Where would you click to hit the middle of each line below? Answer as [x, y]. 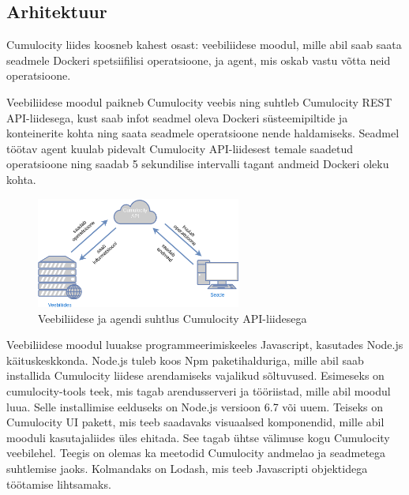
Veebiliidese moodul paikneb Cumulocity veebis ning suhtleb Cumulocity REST [199, 101]
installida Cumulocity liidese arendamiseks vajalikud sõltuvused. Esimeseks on [195, 375]
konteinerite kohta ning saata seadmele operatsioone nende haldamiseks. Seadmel [203, 133]
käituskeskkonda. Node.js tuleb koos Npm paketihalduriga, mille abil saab [185, 360]
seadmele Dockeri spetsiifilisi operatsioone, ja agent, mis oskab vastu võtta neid [199, 60]
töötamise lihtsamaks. [59, 484]
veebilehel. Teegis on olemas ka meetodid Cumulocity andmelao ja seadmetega [196, 453]
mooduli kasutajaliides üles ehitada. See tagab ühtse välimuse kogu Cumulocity [198, 437]
